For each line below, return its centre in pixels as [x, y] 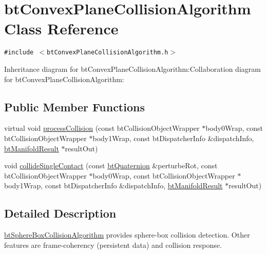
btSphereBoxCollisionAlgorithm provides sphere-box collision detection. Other [127, 235]
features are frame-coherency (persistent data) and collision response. [113, 245]
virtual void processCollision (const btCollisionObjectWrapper [102, 128]
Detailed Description [60, 213]
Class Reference [61, 28]
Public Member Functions [74, 106]
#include [19, 53]
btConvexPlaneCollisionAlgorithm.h [108, 53]
